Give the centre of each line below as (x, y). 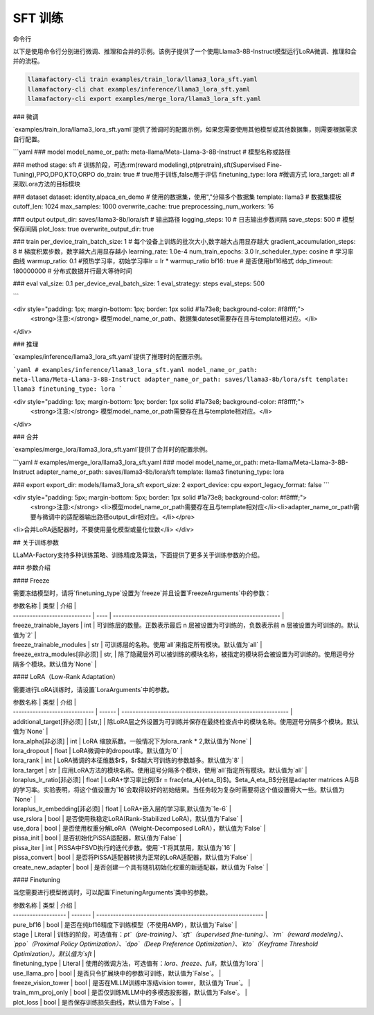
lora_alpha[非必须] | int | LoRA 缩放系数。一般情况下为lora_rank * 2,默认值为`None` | (132, 741)
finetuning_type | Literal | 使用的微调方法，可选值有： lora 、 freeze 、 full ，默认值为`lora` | (138, 964)
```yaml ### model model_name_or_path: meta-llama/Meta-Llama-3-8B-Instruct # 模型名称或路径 (152, 152)
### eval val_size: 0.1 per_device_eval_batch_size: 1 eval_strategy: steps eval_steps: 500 (139, 283)
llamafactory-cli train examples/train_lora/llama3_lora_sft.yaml (142, 79)
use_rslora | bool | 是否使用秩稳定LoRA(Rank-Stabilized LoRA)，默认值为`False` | (127, 818)
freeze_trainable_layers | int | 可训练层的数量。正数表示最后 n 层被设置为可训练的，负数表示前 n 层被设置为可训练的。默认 (186, 625)
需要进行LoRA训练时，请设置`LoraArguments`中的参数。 (93, 689)
